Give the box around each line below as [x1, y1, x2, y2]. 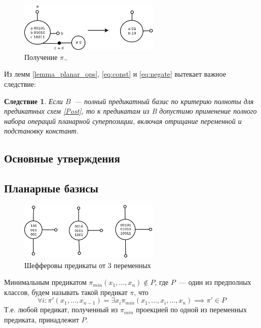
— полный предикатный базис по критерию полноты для [74, 95, 254, 106]
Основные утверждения [4, 150, 120, 166]
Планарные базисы [4, 180, 99, 196]
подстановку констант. [4, 125, 79, 136]
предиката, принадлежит [4, 314, 79, 324]
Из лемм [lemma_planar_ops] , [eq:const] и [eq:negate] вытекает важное [4, 69, 226, 79]
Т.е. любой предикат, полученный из [4, 304, 118, 315]
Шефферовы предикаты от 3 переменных [24, 259, 151, 270]
